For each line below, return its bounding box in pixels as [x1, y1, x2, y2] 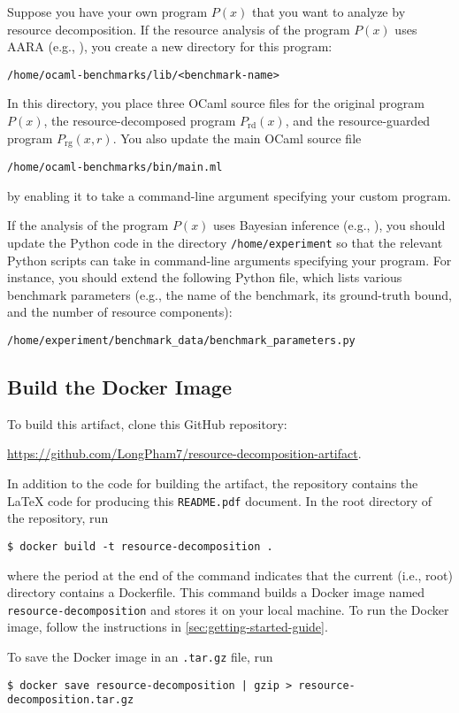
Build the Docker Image [7, 373, 232, 400]
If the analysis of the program [7, 216, 169, 234]
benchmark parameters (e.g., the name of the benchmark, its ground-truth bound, [7, 285, 452, 303]
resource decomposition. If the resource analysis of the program [7, 19, 350, 38]
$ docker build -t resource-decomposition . [7, 540, 273, 553]
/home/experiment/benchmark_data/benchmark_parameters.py [7, 333, 356, 347]
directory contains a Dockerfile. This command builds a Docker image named [7, 583, 425, 602]
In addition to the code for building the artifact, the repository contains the [7, 474, 418, 492]
